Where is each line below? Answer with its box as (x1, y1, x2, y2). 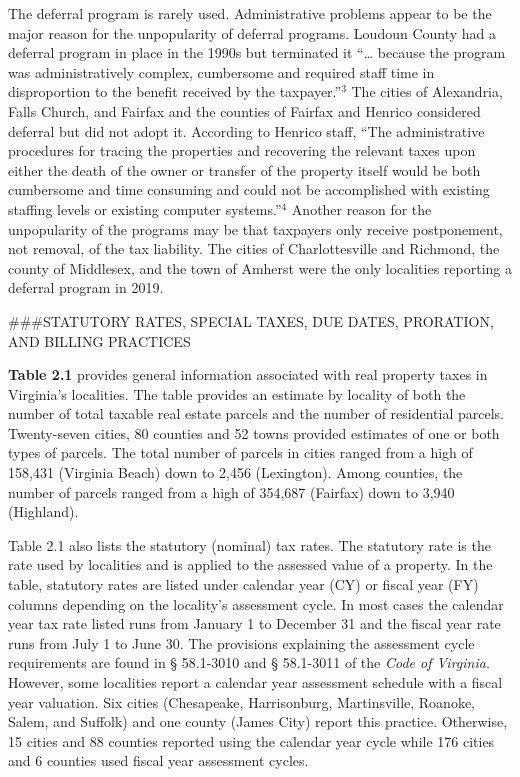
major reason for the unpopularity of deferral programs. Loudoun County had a (8, 22, 497, 43)
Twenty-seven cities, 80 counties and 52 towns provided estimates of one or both (8, 422, 500, 443)
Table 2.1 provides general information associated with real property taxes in (8, 364, 488, 385)
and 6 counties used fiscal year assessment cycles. (8, 750, 309, 771)
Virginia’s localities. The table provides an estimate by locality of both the (8, 383, 466, 404)
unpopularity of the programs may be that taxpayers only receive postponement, (8, 218, 503, 239)
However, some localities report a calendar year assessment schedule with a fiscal (8, 672, 503, 692)
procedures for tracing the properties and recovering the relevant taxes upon (8, 140, 476, 161)
